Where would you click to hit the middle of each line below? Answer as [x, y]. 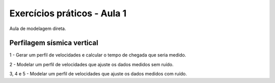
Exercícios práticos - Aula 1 [68, 13]
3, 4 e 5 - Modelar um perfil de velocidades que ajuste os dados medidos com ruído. [98, 74]
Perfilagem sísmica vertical [54, 43]
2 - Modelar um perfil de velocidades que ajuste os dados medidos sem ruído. [92, 64]
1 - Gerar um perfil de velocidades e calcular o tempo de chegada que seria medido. [98, 55]
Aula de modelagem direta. [38, 29]
